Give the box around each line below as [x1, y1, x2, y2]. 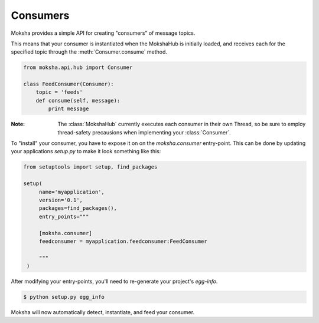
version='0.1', [38, 196, 83, 203]
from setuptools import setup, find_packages [23, 164, 158, 170]
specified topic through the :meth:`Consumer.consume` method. [11, 48, 168, 55]
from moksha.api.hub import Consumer [23, 64, 133, 71]
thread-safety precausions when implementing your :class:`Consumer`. [57, 128, 231, 136]
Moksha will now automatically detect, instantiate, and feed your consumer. [11, 309, 195, 316]
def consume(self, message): [35, 97, 121, 104]
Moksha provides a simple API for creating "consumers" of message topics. [11, 29, 196, 37]
